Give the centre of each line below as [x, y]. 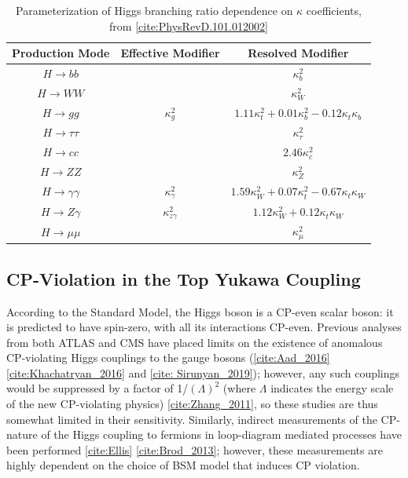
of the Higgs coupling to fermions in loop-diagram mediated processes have [221, 434]
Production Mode [61, 53]
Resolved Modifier [298, 53]
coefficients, [334, 10]
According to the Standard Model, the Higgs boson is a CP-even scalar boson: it [200, 311]
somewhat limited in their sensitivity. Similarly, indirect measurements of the [192, 419]
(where [239, 388]
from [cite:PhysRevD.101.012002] [189, 26]
